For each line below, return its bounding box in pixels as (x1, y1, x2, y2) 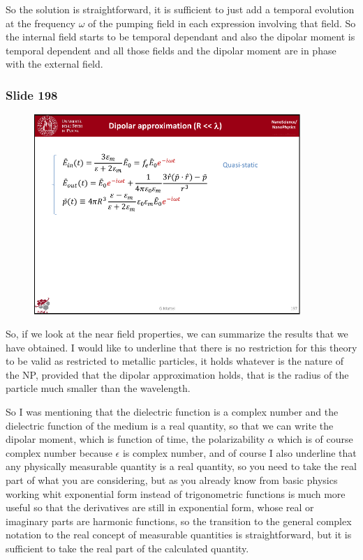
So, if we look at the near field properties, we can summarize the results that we (6, 326, 348, 341)
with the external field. (6, 56, 103, 71)
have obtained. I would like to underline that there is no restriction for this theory (6, 340, 357, 354)
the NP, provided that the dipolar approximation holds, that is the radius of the (6, 367, 349, 381)
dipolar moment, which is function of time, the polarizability (6, 432, 265, 446)
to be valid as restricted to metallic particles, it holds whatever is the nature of (6, 354, 343, 368)
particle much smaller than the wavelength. (6, 381, 191, 395)
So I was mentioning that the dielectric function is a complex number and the (6, 404, 339, 419)
